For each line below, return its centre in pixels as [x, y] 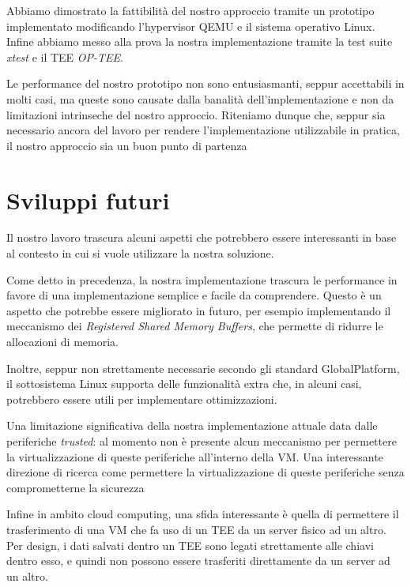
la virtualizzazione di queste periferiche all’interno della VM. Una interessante [195, 456]
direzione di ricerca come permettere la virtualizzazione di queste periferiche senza [205, 472]
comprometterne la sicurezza [75, 487]
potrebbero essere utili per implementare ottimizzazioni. [142, 399]
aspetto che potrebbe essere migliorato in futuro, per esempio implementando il [199, 310]
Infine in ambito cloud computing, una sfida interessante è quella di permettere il [203, 514]
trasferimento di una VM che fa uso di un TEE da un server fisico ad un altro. [196, 529]
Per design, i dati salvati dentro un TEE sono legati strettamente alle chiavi [190, 545]
